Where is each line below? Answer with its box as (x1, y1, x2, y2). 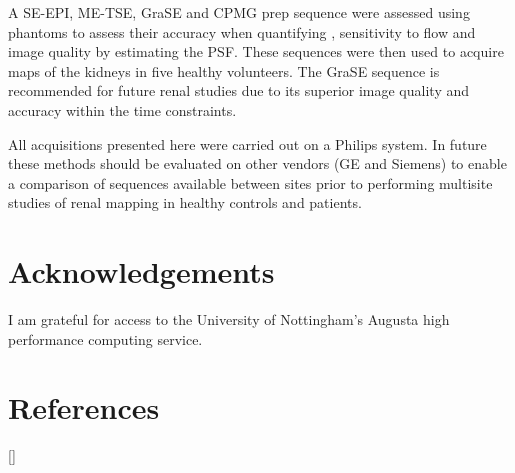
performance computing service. (8, 328, 203, 349)
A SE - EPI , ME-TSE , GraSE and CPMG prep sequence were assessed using (8, 2, 470, 22)
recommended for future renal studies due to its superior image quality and (8, 80, 470, 101)
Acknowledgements (8, 251, 275, 292)
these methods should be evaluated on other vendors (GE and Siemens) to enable (8, 153, 507, 174)
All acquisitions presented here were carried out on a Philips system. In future (8, 133, 487, 154)
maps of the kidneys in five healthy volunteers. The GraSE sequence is (8, 60, 440, 81)
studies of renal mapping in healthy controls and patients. (8, 192, 362, 213)
